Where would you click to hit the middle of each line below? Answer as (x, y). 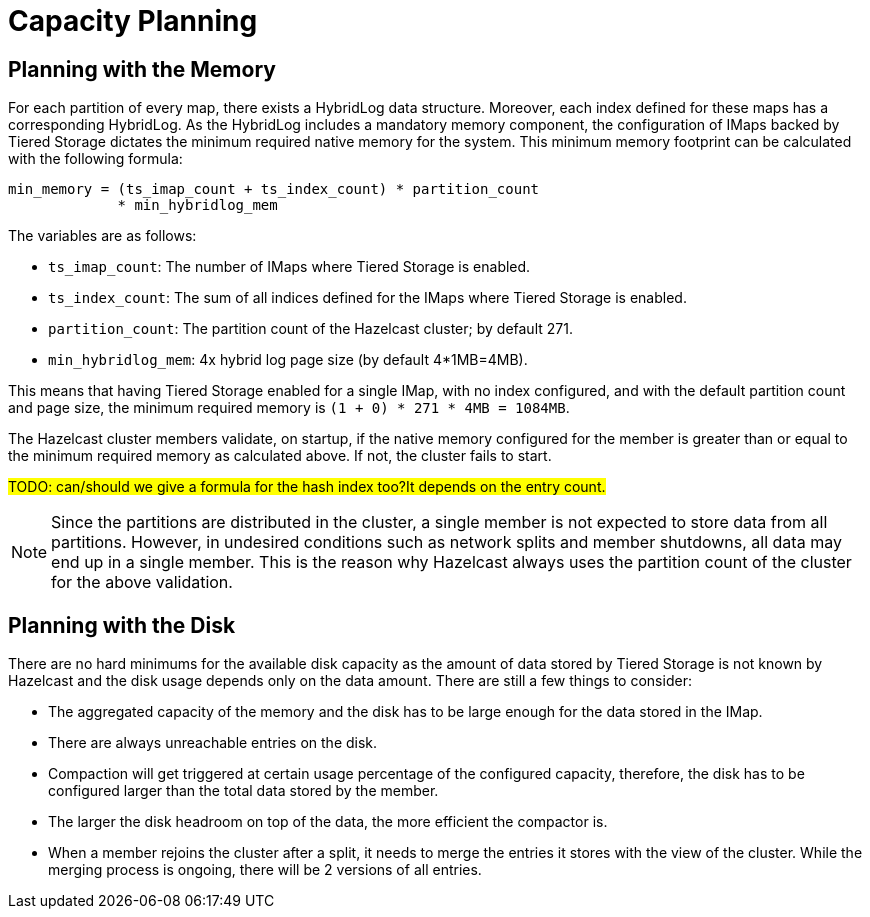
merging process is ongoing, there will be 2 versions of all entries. (265, 870)
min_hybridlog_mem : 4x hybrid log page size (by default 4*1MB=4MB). (288, 360)
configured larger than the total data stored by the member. (243, 791)
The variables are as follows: (102, 236)
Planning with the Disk (122, 625)
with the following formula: (95, 159)
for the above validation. (142, 582)
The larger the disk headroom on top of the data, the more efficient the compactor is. (328, 822)
